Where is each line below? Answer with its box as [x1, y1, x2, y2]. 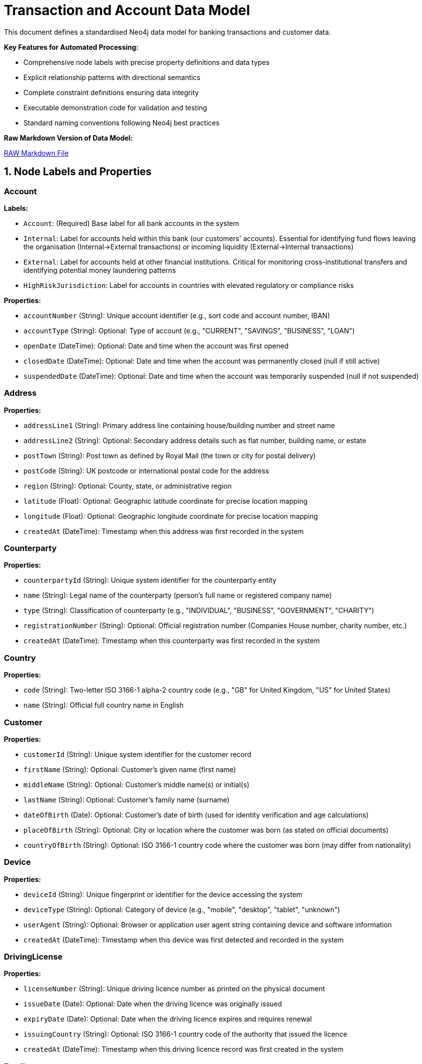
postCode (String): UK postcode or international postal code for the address [23, 466, 269, 475]
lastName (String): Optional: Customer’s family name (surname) [23, 795, 230, 804]
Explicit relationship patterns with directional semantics [23, 73, 201, 82]
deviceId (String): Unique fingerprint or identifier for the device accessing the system [23, 890, 302, 899]
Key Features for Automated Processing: [4, 42, 139, 51]
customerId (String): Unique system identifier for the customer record [23, 750, 252, 758]
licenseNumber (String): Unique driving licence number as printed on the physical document [23, 984, 325, 993]
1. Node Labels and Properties [4, 165, 152, 178]
